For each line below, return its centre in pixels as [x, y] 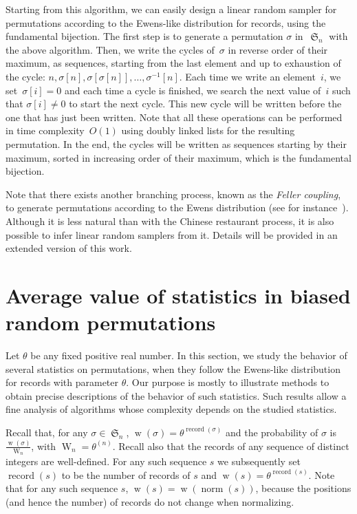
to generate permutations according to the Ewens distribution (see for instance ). [177, 207]
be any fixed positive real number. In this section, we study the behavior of [189, 355]
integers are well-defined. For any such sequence [106, 461]
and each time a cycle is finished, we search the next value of [193, 90]
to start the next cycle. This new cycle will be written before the [205, 104]
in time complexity [45, 130]
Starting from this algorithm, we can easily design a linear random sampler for [171, 9]
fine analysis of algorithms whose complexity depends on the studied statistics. [171, 409]
